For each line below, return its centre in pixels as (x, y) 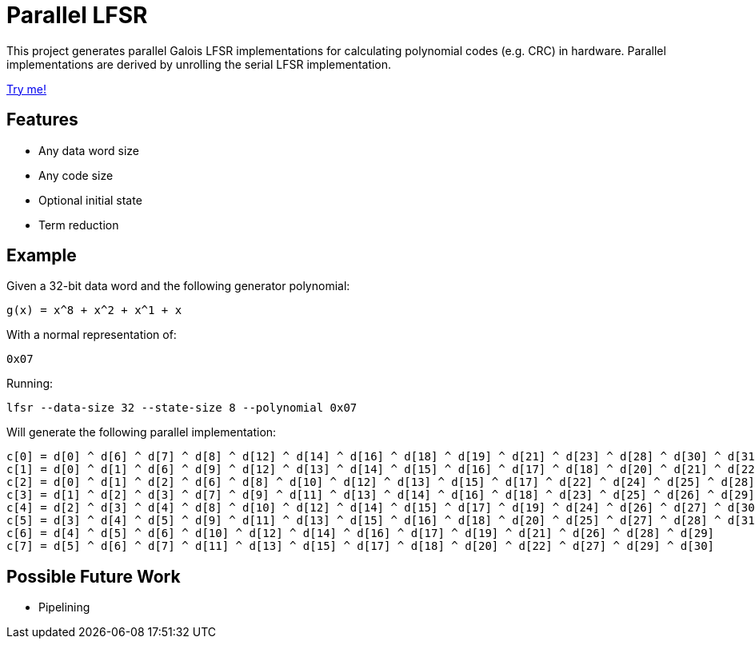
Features (42, 120)
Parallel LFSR (77, 15)
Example (42, 256)
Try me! (26, 89)
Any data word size (89, 150)
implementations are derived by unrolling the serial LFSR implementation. (199, 64)
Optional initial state (90, 200)
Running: (30, 384)
